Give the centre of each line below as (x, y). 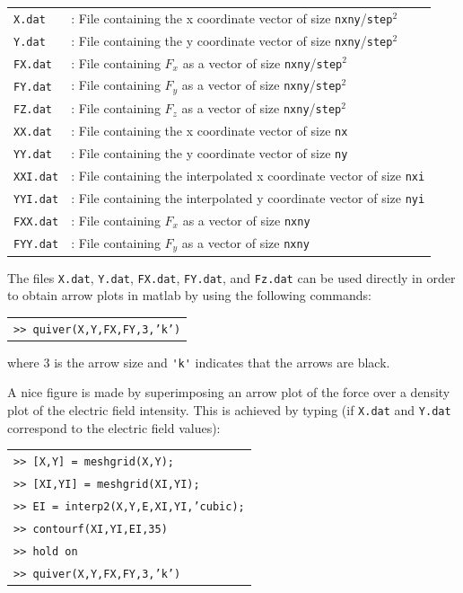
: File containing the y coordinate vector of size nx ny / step (232, 40)
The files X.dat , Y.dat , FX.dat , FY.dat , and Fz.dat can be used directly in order (231, 277)
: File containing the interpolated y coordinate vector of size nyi (248, 197)
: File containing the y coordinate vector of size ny (210, 152)
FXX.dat (36, 221)
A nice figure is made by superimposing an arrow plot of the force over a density (229, 392)
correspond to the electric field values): (114, 427)
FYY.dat (36, 244)
